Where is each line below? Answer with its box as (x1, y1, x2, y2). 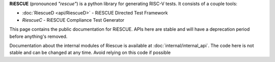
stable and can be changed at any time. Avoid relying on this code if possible (9, 49, 171, 55)
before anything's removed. (9, 33, 68, 39)
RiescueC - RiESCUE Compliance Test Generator (22, 17, 125, 23)
